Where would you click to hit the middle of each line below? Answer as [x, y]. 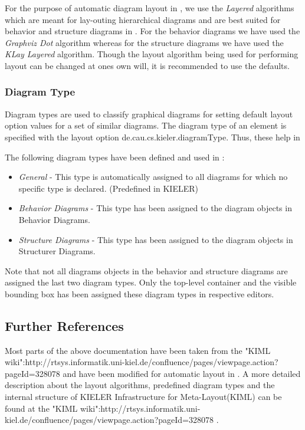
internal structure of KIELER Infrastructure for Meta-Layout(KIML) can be [143, 397]
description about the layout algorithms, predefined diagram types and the [140, 385]
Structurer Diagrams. [57, 251]
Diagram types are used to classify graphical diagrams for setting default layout [149, 114]
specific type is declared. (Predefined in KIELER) [108, 188]
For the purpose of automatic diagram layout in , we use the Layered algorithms [150, 8]
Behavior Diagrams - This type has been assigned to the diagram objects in [155, 208]
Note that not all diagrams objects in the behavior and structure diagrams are [146, 270]
